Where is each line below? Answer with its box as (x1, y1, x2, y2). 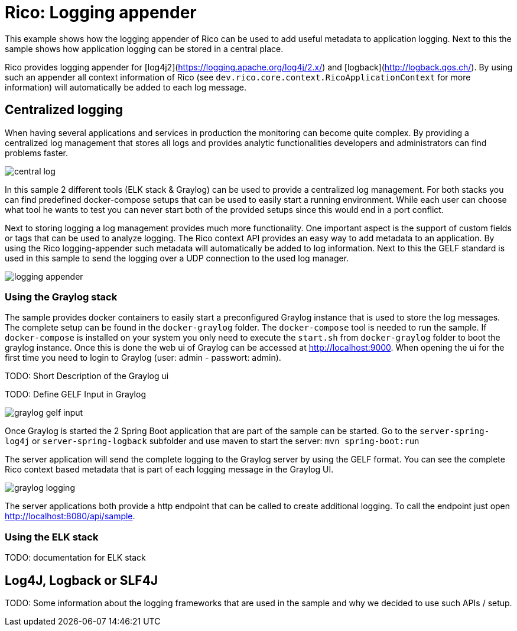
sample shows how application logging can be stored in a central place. (5, 43, 284, 54)
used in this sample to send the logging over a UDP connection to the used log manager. (5, 253, 349, 263)
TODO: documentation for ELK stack (5, 552, 146, 563)
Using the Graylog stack (5, 290, 118, 303)
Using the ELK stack (5, 530, 99, 543)
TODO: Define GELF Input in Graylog (5, 389, 146, 400)
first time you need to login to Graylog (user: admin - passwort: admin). (5, 352, 281, 363)
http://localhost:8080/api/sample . (5, 511, 135, 522)
